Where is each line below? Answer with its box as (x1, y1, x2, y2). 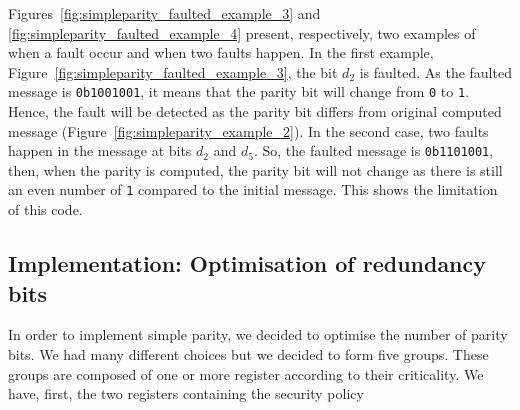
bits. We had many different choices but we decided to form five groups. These (8, 343, 489, 364)
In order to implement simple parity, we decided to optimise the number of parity (8, 324, 508, 345)
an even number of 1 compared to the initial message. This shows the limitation (8, 179, 498, 200)
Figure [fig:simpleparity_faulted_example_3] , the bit (8, 61, 338, 82)
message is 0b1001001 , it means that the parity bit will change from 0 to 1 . (8, 81, 470, 102)
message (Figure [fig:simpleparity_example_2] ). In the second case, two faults (8, 120, 489, 141)
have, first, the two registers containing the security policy (8, 383, 364, 404)
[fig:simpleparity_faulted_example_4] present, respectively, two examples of (8, 22, 476, 43)
